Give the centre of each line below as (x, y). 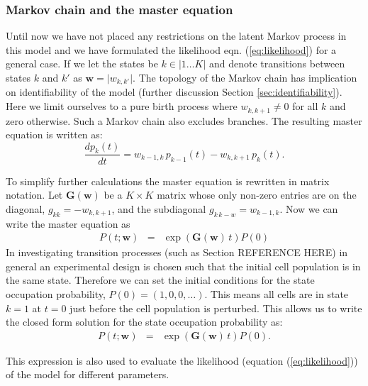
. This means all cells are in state (277, 293)
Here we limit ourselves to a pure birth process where (122, 106)
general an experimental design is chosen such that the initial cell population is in (183, 266)
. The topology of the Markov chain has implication (245, 77)
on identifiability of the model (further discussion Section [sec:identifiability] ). (174, 92)
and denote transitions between (277, 64)
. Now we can (309, 208)
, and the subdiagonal (159, 208)
